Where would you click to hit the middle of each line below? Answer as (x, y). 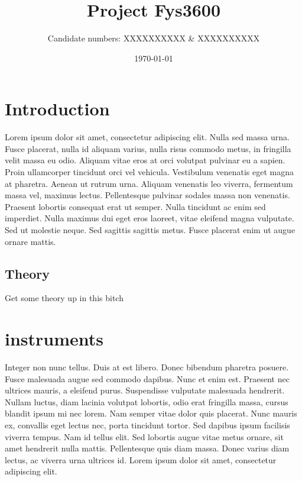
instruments (54, 339)
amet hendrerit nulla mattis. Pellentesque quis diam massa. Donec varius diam (147, 448)
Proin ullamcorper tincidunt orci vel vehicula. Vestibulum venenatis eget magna (149, 172)
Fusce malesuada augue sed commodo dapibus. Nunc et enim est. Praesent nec (147, 378)
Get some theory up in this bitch (64, 298)
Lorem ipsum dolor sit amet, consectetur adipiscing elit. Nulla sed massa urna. (147, 137)
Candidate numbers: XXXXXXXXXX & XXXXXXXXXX (154, 38)
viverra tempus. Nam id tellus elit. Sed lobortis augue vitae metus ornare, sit (144, 436)
